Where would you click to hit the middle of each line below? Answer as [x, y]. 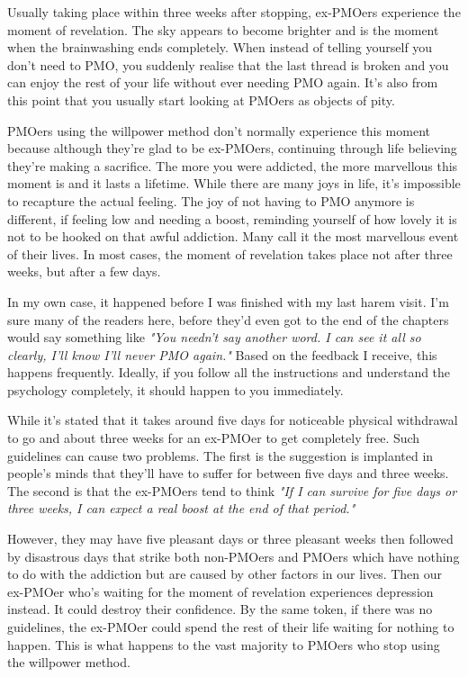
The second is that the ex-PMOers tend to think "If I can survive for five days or [232, 490]
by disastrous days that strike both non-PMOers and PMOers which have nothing [234, 556]
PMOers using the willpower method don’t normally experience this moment [219, 130]
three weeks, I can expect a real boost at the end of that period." [181, 508]
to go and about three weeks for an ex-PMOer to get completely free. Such [214, 438]
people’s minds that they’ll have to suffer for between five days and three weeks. [228, 473]
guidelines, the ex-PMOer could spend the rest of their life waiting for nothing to [231, 627]
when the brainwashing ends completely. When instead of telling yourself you [220, 47]
